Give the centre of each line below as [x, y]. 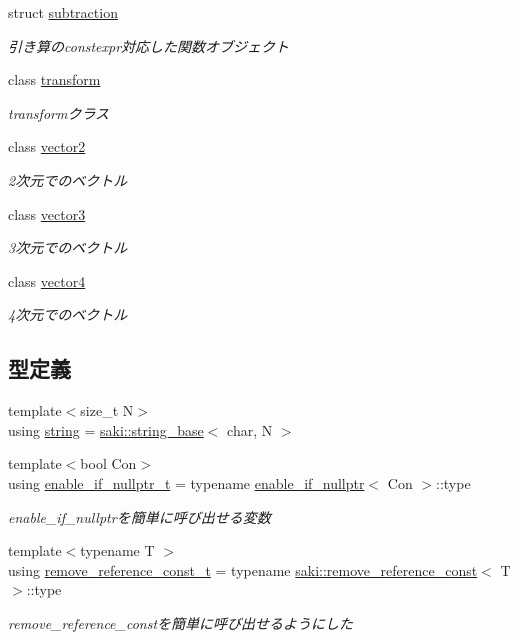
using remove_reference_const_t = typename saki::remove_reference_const [243, 569]
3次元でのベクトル [68, 247]
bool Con [108, 463]
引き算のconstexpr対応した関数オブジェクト [149, 45]
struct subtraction [63, 12]
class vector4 [47, 280]
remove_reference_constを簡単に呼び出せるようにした [181, 622]
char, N [250, 429]
